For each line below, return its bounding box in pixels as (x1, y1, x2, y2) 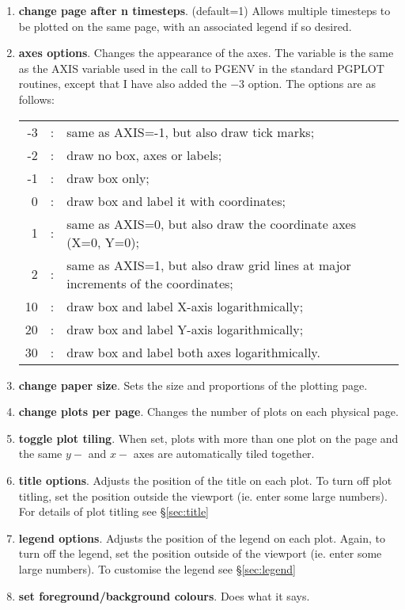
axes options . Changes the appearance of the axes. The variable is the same (18, 44, 394, 61)
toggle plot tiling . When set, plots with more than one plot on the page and (18, 429, 399, 446)
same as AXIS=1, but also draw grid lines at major (66, 255, 351, 274)
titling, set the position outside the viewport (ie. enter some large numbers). (18, 487, 388, 504)
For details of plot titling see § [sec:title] (18, 503, 209, 520)
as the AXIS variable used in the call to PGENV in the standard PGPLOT (18, 59, 384, 76)
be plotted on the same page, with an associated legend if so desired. (18, 17, 352, 34)
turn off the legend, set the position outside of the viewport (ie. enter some (18, 545, 382, 562)
